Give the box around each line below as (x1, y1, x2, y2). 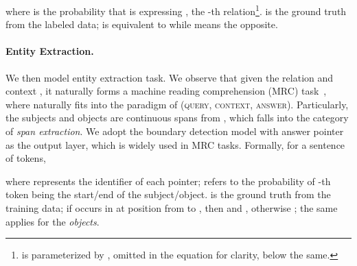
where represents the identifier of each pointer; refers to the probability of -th (5, 173, 331, 188)
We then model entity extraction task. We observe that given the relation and (5, 70, 334, 84)
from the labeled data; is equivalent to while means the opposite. (5, 17, 278, 32)
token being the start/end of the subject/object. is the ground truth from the (5, 187, 331, 202)
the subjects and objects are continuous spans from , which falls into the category (5, 110, 349, 125)
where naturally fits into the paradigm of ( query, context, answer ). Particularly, (5, 97, 349, 111)
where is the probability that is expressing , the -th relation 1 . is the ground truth (5, 2, 347, 18)
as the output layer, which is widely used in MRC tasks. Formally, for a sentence (5, 137, 345, 152)
